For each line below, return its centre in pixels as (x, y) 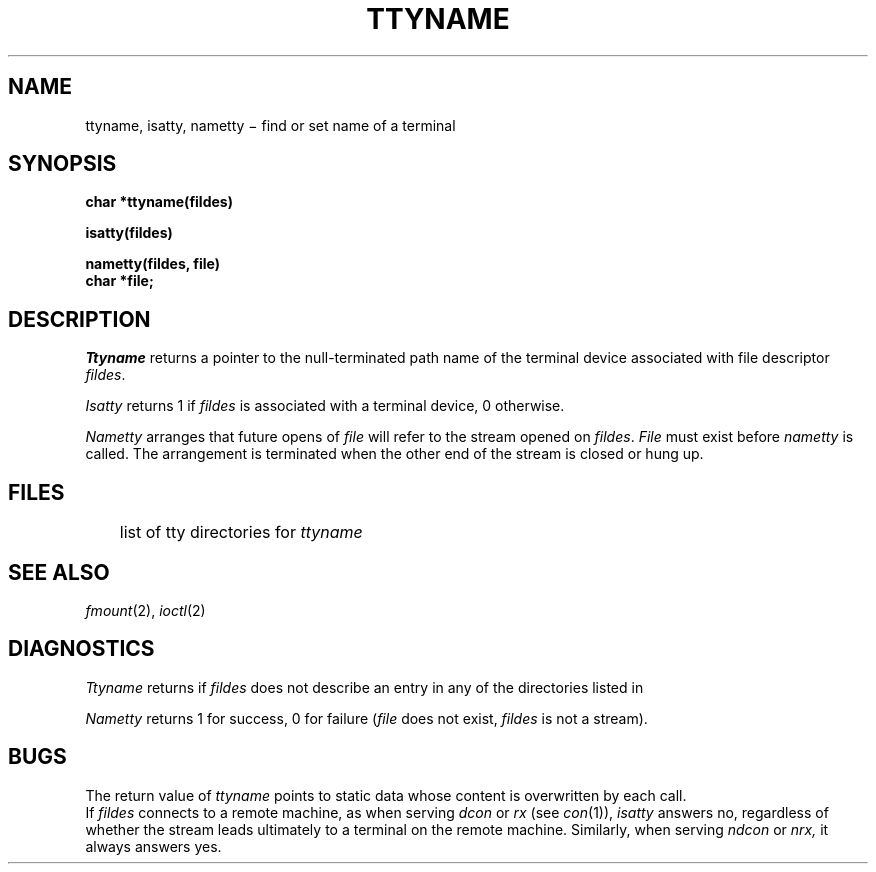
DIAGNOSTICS (81, 649)
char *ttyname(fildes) (159, 202)
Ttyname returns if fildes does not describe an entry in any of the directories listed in (364, 687)
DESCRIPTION (79, 319)
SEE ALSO (59, 572)
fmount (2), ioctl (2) (145, 610)
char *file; (119, 281)
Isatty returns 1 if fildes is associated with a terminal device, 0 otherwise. (325, 406)
